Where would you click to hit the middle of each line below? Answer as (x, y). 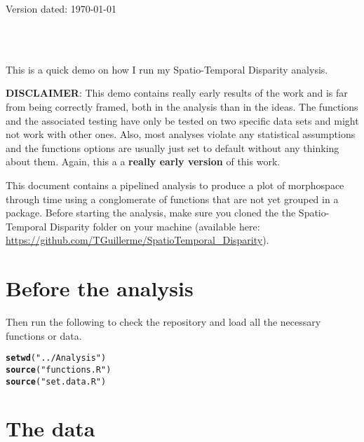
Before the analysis (100, 288)
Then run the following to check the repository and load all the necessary (163, 322)
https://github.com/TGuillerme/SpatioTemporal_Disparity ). (137, 240)
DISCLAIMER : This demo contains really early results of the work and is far (177, 93)
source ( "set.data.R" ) (56, 381)
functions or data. (44, 335)
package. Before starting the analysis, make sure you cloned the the (151, 213)
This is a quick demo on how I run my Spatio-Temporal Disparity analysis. (167, 69)
